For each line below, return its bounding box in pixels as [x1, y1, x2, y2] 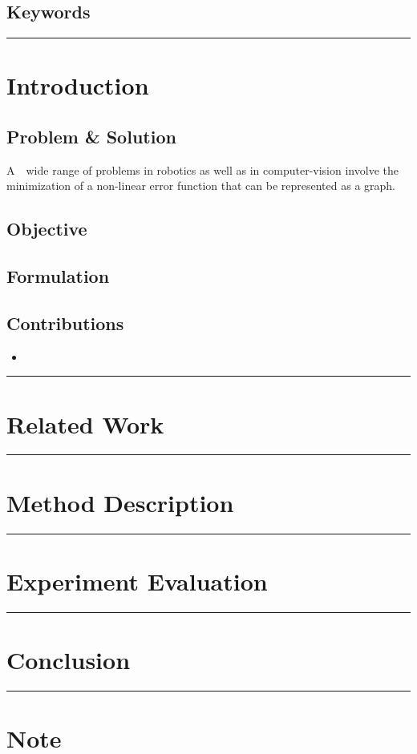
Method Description [6, 486, 234, 518]
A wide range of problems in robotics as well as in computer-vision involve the [6, 161, 399, 178]
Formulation [6, 264, 110, 288]
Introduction [6, 69, 149, 102]
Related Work [6, 407, 164, 440]
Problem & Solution [6, 123, 176, 148]
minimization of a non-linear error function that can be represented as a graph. [6, 177, 396, 194]
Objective [6, 216, 87, 241]
